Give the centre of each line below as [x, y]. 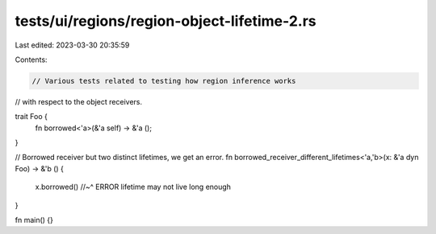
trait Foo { [31, 117]
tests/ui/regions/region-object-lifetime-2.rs [166, 21]
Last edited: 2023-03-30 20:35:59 [72, 45]
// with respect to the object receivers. [79, 101]
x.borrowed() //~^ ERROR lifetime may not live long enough [133, 187]
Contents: [31, 60]
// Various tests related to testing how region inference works [164, 81]
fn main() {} [34, 220]
